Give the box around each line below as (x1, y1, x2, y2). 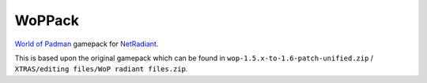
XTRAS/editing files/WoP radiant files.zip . (14, 64, 188, 74)
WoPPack (14, 12, 79, 29)
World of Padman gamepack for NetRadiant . (14, 39, 159, 49)
